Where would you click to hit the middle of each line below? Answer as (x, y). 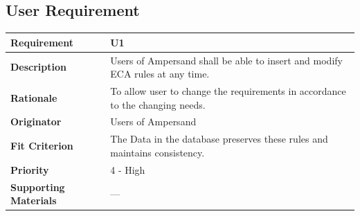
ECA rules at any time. (160, 74)
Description (39, 67)
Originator (36, 121)
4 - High (128, 169)
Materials (34, 200)
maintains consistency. (157, 152)
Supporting (38, 187)
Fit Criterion (42, 146)
